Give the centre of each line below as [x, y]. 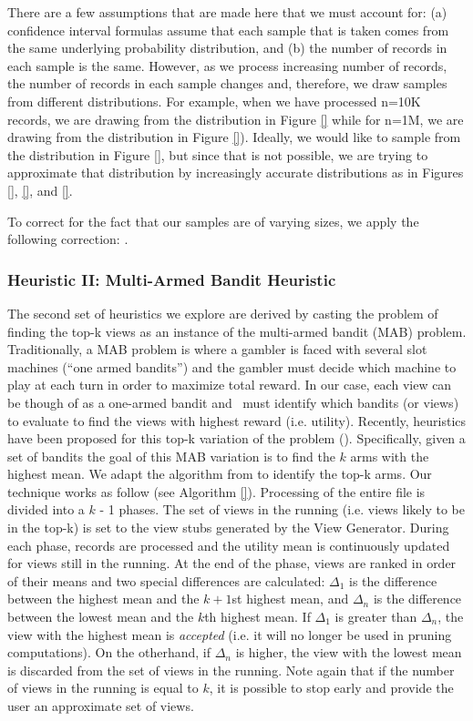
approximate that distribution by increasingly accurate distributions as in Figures [236, 173]
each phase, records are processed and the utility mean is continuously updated [229, 545]
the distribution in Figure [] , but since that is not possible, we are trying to [218, 154]
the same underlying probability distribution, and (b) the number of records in [227, 48]
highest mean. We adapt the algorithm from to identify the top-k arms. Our [220, 474]
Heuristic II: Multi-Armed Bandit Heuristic [172, 279]
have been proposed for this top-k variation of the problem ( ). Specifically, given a [236, 438]
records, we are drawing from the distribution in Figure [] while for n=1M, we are [236, 119]
